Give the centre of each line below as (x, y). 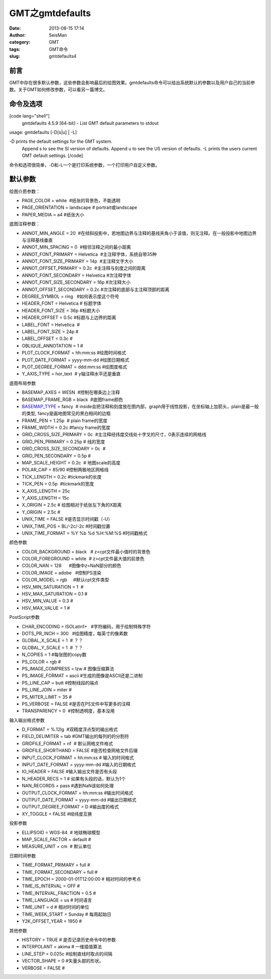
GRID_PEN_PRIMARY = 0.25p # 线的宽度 (63, 441)
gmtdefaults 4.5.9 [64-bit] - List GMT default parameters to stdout (90, 123)
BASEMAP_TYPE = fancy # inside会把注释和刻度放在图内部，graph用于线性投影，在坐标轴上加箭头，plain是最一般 (140, 406)
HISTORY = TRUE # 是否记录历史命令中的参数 (69, 940)
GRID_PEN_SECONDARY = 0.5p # (56, 456)
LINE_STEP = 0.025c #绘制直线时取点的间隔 (67, 954)
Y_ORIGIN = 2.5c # (41, 512)
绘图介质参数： (25, 191)
